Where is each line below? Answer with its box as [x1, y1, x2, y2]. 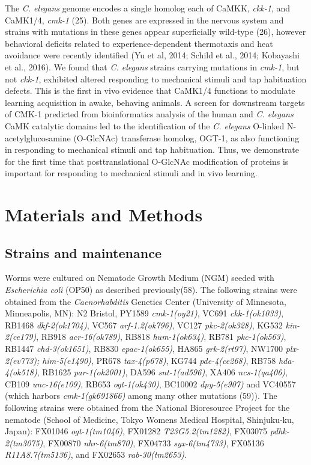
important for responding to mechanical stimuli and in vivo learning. [5, 167, 258, 179]
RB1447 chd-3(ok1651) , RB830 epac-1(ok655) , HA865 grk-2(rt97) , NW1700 [5, 342, 283, 355]
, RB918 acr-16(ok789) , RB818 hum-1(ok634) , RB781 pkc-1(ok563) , [36, 330, 286, 343]
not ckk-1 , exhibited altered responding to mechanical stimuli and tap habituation [5, 72, 307, 85]
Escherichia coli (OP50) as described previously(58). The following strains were [5, 283, 297, 296]
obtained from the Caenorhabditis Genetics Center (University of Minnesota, [5, 295, 286, 307]
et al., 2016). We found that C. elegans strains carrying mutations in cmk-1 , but [5, 60, 300, 73]
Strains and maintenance [5, 243, 162, 262]
